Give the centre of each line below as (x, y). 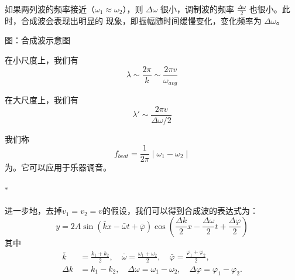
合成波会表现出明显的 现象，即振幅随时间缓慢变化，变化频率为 (141, 20)
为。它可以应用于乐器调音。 (58, 167)
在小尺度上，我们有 (42, 60)
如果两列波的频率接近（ (50, 9)
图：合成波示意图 (37, 40)
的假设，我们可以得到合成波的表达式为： (181, 211)
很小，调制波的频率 (198, 9)
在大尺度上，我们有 (42, 100)
